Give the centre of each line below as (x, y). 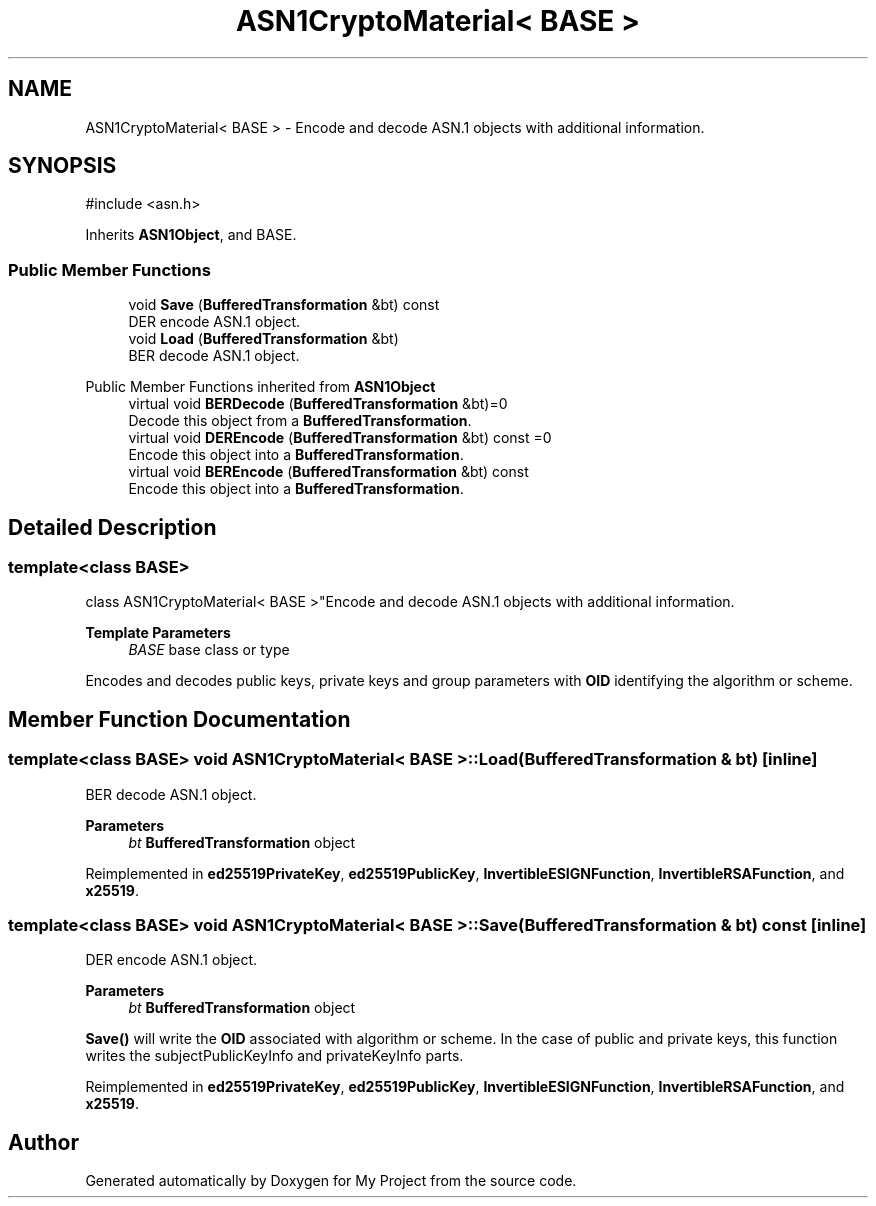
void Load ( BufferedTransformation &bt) (263, 339)
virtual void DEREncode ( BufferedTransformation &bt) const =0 (340, 438)
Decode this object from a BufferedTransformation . (300, 421)
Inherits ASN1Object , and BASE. (191, 235)
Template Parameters (158, 633)
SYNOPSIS (62, 166)
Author (43, 1142)
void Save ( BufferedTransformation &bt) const (284, 305)
